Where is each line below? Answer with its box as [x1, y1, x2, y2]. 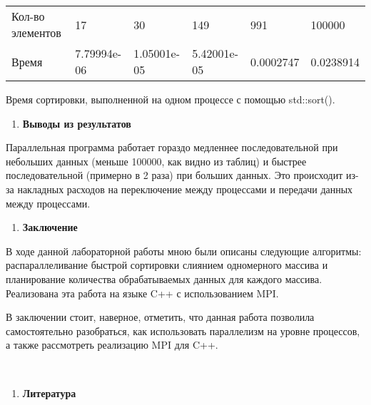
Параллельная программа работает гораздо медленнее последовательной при [6, 140, 338, 155]
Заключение [22, 220, 78, 235]
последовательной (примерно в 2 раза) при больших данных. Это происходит [6, 168, 343, 183]
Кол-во [11, 8, 45, 24]
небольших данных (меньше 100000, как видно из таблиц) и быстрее [6, 153, 307, 168]
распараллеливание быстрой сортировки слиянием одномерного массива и [6, 257, 328, 272]
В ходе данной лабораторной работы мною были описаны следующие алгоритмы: [6, 243, 362, 258]
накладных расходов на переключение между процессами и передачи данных [17, 181, 353, 196]
